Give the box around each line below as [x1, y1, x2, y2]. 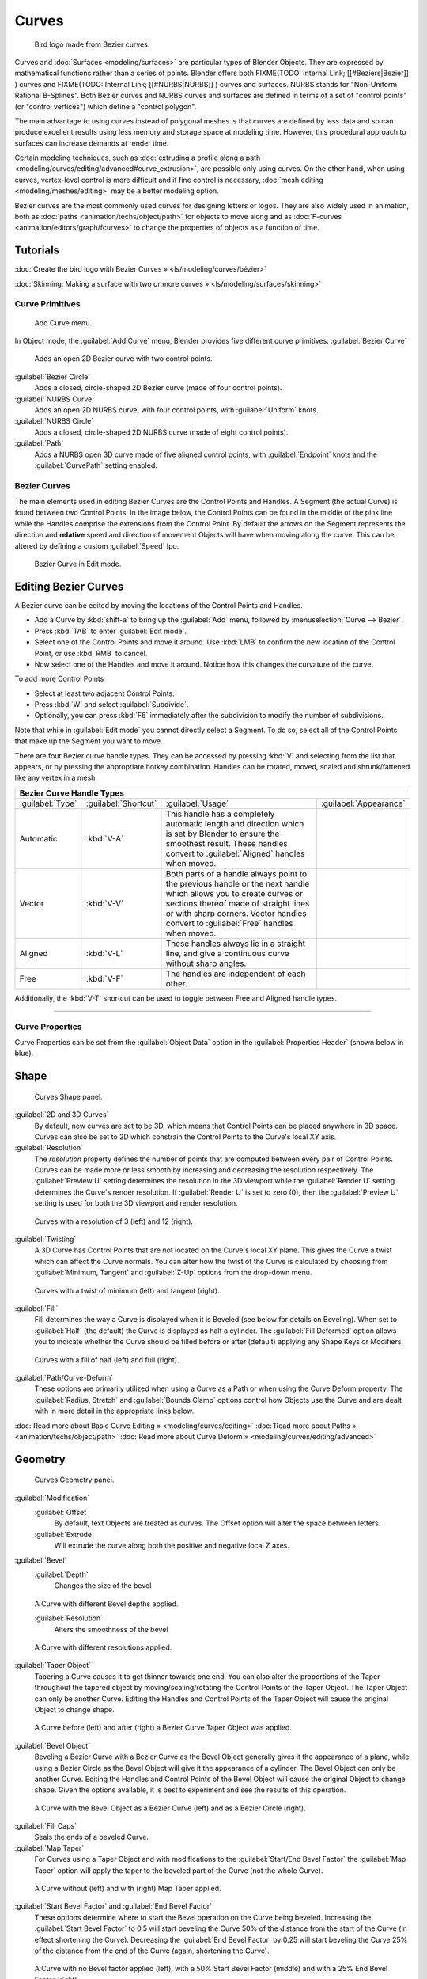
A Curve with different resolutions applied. [34, 1643, 172, 1652]
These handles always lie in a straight [165, 938, 306, 949]
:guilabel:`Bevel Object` [14, 1741, 91, 1750]
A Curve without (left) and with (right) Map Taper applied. [34, 1884, 221, 1894]
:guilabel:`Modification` [14, 1493, 90, 1502]
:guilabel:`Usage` [165, 798, 229, 809]
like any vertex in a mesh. [14, 773, 98, 783]
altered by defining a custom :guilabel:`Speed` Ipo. [14, 541, 179, 550]
